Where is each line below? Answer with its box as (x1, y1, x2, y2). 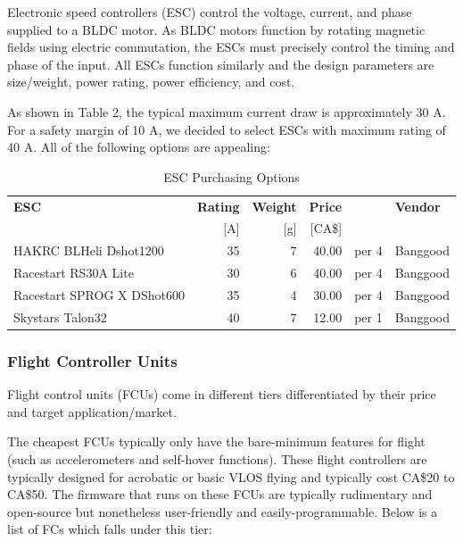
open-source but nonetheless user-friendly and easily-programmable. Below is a (7, 502, 438, 520)
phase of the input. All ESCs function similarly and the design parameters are (7, 54, 434, 73)
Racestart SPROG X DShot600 (13, 285, 185, 304)
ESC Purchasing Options (163, 167, 300, 186)
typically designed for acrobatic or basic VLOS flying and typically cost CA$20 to (7, 467, 455, 486)
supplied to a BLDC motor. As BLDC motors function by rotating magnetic (7, 20, 426, 38)
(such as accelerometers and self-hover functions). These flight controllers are (7, 449, 427, 468)
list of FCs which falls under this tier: (7, 520, 212, 538)
